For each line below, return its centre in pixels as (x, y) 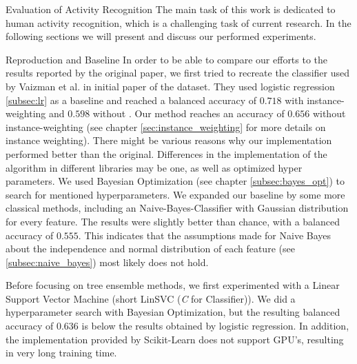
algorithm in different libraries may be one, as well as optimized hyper (154, 167)
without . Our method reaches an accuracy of (188, 113)
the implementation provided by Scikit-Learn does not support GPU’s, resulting (175, 339)
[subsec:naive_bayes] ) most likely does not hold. (107, 262)
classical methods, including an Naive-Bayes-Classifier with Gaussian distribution (177, 208)
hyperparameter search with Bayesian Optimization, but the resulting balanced (173, 312)
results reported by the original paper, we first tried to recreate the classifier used (177, 73)
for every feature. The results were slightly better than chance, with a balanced (173, 221)
